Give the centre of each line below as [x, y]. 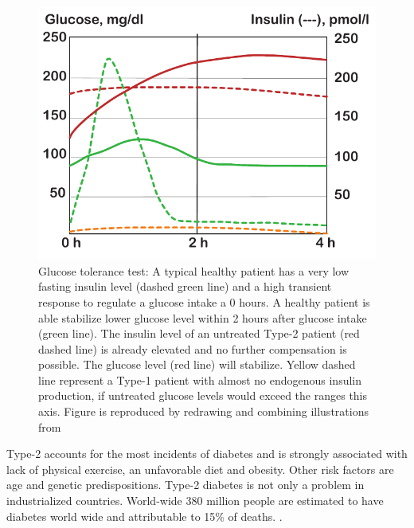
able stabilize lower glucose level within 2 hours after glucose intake [203, 317]
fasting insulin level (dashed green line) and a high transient [185, 286]
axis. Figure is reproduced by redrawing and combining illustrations [203, 411]
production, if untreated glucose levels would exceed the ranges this [203, 395]
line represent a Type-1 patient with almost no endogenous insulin [200, 379]
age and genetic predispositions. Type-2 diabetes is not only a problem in [186, 485]
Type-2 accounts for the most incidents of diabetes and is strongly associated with [207, 454]
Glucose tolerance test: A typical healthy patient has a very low [194, 270]
